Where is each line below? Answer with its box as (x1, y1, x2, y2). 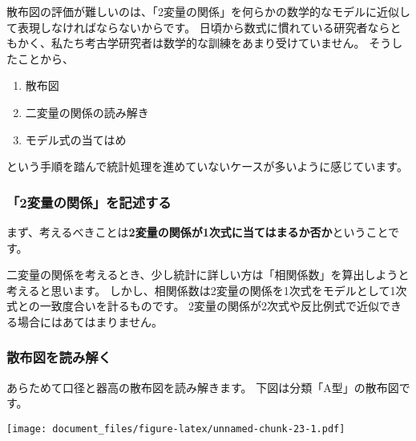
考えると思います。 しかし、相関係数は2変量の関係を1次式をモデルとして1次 (6, 281, 407, 298)
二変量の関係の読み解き (25, 103, 149, 120)
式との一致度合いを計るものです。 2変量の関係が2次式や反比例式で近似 (6, 297, 380, 314)
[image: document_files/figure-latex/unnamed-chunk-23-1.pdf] (6, 423, 345, 435)
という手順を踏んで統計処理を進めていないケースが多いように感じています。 (6, 158, 408, 175)
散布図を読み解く (6, 347, 111, 367)
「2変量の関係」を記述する (6, 192, 172, 212)
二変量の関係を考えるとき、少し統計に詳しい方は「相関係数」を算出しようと (6, 266, 410, 283)
